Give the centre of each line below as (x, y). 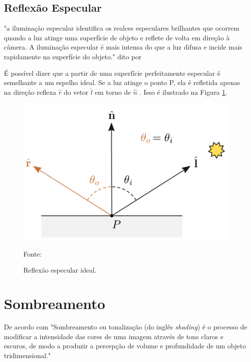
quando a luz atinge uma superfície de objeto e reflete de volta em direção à (117, 37)
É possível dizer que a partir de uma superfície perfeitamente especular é (112, 73)
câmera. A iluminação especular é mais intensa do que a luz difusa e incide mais (123, 47)
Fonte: (33, 253)
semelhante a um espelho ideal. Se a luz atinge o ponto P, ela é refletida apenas (122, 82)
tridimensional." (27, 355)
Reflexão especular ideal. (60, 270)
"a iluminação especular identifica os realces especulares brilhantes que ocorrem (122, 28)
